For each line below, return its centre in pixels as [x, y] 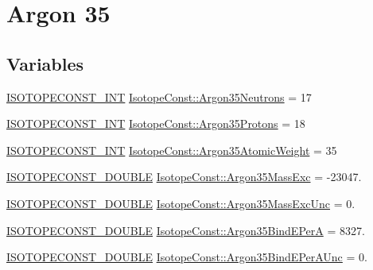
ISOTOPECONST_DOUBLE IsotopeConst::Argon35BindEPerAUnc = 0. [187, 257]
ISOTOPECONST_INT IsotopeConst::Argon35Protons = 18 [156, 123]
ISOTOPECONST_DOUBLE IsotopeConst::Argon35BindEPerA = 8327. [186, 230]
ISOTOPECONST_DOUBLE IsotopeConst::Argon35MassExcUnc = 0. [181, 203]
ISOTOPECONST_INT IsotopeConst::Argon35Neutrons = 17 [159, 96]
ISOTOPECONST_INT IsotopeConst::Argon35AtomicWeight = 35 [172, 150]
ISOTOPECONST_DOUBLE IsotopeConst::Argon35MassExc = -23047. [184, 177]
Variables [45, 63]
